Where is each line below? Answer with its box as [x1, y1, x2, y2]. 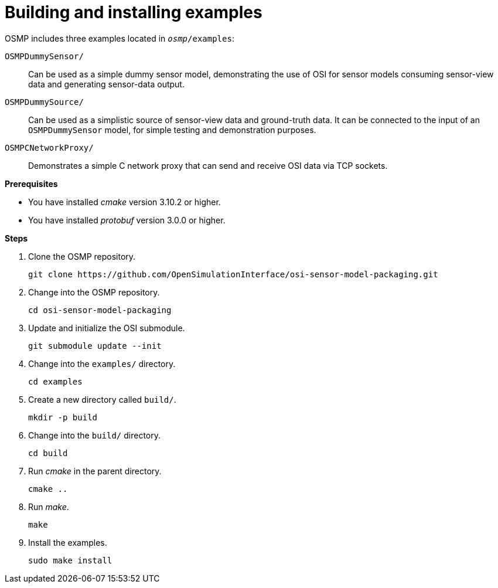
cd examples [28, 376, 83, 386]
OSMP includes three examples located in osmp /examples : [5, 33, 234, 43]
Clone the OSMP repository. [28, 251, 136, 261]
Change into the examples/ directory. [28, 358, 176, 369]
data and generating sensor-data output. [28, 79, 185, 89]
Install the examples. [28, 537, 107, 548]
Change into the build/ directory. [28, 430, 161, 440]
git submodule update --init [28, 341, 162, 351]
